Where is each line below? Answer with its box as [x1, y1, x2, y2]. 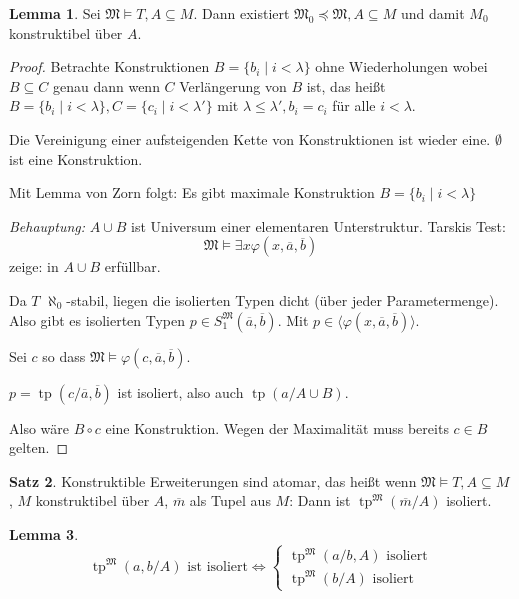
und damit [400, 3, 465, 23]
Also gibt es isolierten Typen [9, 309, 186, 330]
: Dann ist [289, 490, 351, 511]
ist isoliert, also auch [117, 381, 244, 402]
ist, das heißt [306, 75, 386, 96]
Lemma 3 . [9, 523, 79, 544]
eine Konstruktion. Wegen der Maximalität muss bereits [105, 417, 449, 438]
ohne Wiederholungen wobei [315, 56, 488, 77]
